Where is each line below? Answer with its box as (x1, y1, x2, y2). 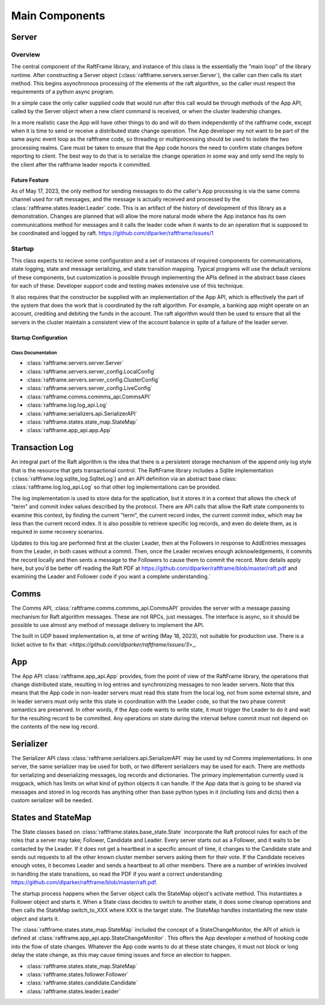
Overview (11, 50, 40, 58)
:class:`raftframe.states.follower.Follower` (26, 971, 129, 978)
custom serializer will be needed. (11, 796, 93, 803)
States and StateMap (11, 812, 91, 823)
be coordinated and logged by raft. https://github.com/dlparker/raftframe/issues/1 (11, 229, 214, 237)
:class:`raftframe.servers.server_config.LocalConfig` (26, 368, 156, 375)
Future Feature (11, 176, 49, 184)
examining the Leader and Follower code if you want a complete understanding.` (11, 573, 211, 580)
